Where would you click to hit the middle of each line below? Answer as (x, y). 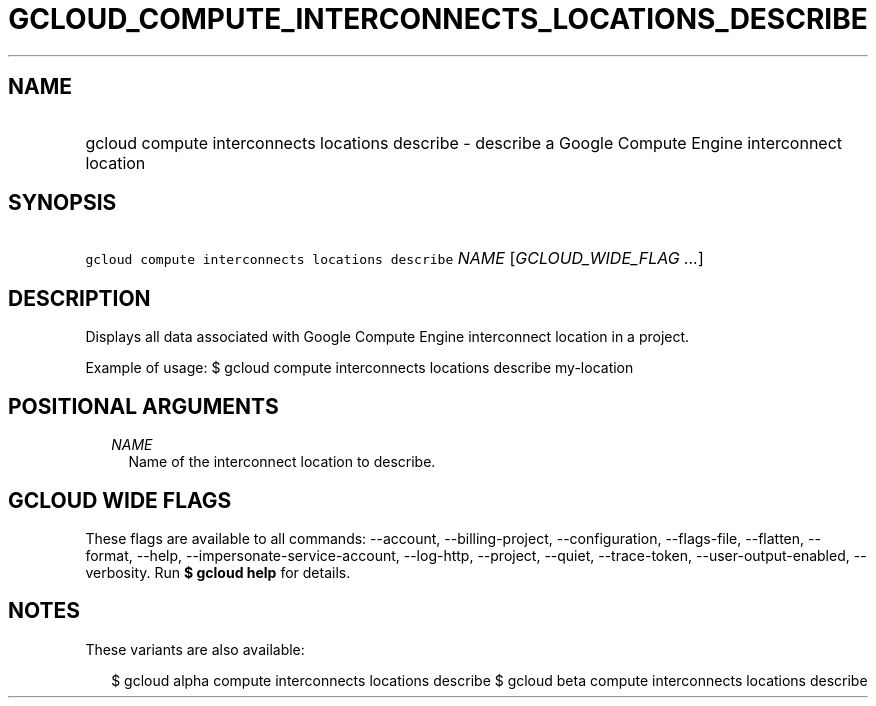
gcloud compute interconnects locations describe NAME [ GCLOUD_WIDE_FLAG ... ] (394, 258)
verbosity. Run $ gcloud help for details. (218, 572)
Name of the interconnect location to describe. (282, 462)
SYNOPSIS (62, 203)
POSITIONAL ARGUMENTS (143, 406)
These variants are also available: (195, 649)
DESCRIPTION (79, 298)
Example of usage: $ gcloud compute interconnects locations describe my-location (359, 368)
